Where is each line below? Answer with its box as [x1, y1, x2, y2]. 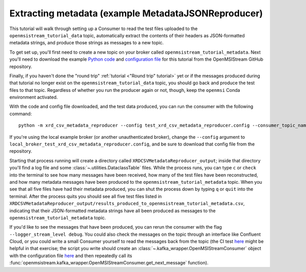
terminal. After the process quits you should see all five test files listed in [9, 193, 162, 199]
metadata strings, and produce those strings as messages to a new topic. [9, 40, 164, 46]
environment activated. [9, 94, 58, 101]
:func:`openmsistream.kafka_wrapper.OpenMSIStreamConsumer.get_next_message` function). [9, 260, 209, 266]
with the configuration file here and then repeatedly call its [9, 253, 133, 259]
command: [9, 110, 32, 117]
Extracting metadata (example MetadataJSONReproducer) [9, 8, 263, 19]
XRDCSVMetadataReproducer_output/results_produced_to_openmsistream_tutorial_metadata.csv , [9, 201, 245, 207]
